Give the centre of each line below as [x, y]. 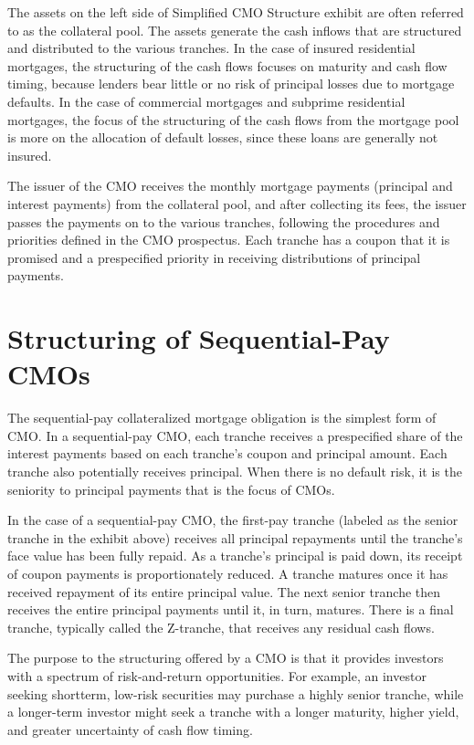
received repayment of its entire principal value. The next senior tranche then [224, 591]
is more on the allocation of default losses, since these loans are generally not [223, 137]
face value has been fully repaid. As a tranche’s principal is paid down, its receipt [235, 556]
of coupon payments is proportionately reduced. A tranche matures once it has [228, 573]
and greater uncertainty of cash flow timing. [130, 729]
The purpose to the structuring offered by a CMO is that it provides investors [226, 658]
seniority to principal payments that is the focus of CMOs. [171, 489]
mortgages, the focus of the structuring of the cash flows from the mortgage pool [233, 119]
